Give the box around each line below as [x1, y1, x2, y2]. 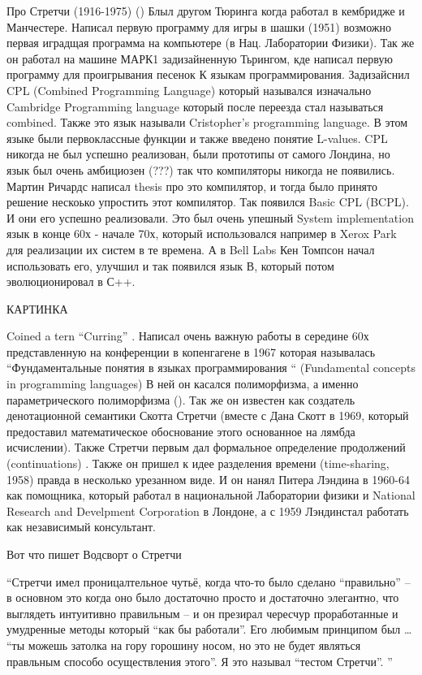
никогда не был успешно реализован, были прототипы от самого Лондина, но [6, 145, 390, 162]
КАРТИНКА [6, 300, 68, 317]
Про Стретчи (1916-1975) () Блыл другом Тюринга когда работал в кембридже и [6, 2, 405, 19]
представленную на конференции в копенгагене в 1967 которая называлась [6, 343, 376, 360]
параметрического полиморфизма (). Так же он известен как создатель [6, 391, 355, 408]
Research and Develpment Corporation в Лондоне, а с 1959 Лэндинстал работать [6, 502, 409, 519]
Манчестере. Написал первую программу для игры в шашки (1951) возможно [6, 18, 391, 35]
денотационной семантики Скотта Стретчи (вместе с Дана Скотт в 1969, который [6, 407, 409, 424]
